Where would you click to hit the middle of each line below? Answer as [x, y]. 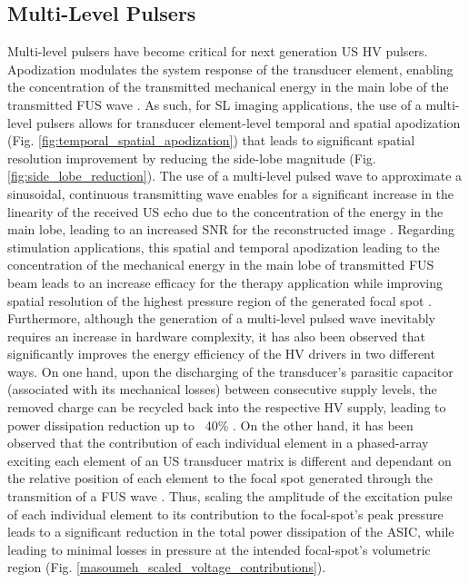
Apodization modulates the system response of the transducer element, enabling [230, 69]
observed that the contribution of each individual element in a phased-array [218, 443]
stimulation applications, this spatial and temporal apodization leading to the [224, 247]
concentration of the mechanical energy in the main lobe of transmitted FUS [221, 265]
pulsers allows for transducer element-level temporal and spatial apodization [248, 122]
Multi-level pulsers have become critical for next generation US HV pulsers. [218, 51]
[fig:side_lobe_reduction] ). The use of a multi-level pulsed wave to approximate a [235, 176]
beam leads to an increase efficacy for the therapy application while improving [225, 282]
